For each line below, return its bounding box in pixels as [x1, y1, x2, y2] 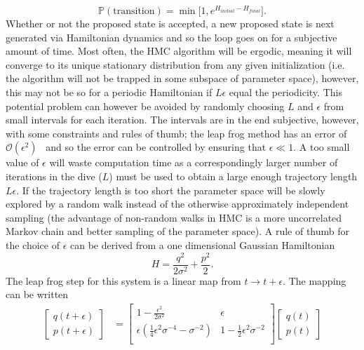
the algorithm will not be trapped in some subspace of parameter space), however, [6, 71, 359, 86]
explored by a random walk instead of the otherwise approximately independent [6, 196, 349, 211]
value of [6, 155, 39, 170]
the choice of [6, 237, 60, 252]
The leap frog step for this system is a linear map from [6, 273, 241, 288]
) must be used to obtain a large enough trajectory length [109, 169, 358, 184]
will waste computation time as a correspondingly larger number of [49, 155, 338, 170]
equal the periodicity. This [229, 85, 342, 100]
